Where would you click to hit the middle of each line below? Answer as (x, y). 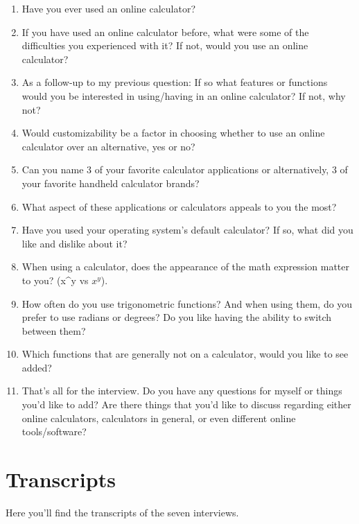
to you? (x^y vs (55, 280)
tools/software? (54, 431)
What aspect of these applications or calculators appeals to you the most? (179, 206)
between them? (54, 330)
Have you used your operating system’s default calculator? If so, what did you (187, 230)
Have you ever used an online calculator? (108, 8)
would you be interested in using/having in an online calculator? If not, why (184, 95)
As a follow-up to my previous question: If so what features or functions (175, 82)
